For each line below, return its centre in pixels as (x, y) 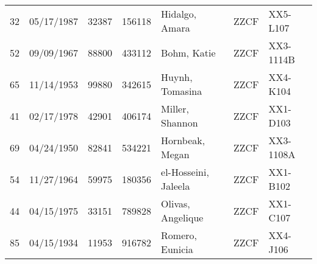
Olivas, (176, 203)
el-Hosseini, (185, 172)
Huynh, (177, 77)
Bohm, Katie (188, 52)
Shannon (180, 123)
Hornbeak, (183, 140)
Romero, (179, 235)
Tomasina (182, 91)
